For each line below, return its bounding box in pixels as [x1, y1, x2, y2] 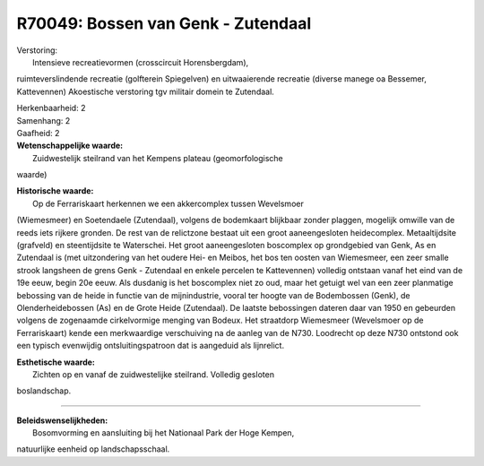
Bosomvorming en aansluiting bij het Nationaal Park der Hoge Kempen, [32, 427, 295, 438]
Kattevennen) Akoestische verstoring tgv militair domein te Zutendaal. [16, 86, 275, 97]
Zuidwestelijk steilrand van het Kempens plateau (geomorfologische [32, 152, 283, 163]
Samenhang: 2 [16, 115, 71, 125]
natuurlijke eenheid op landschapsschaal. [16, 444, 170, 454]
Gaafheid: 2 [16, 127, 60, 138]
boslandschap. [16, 385, 72, 396]
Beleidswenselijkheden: [16, 415, 108, 426]
